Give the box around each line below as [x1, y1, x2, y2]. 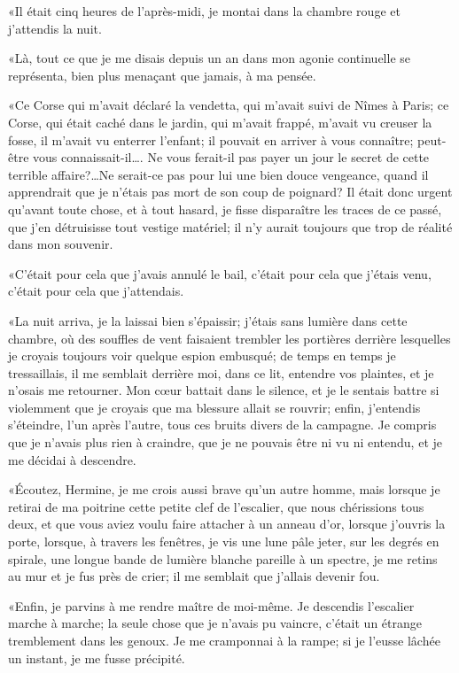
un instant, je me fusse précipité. [8, 648, 185, 667]
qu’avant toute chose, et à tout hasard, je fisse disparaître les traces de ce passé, [8, 199, 442, 218]
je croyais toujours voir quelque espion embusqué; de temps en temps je [8, 346, 396, 365]
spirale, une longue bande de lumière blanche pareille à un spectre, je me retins [8, 549, 438, 568]
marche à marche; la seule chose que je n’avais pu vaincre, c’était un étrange [8, 614, 422, 632]
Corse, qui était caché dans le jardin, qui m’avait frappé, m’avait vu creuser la [8, 112, 432, 131]
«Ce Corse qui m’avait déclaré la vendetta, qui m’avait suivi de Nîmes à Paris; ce [8, 96, 449, 114]
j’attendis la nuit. [8, 19, 102, 37]
